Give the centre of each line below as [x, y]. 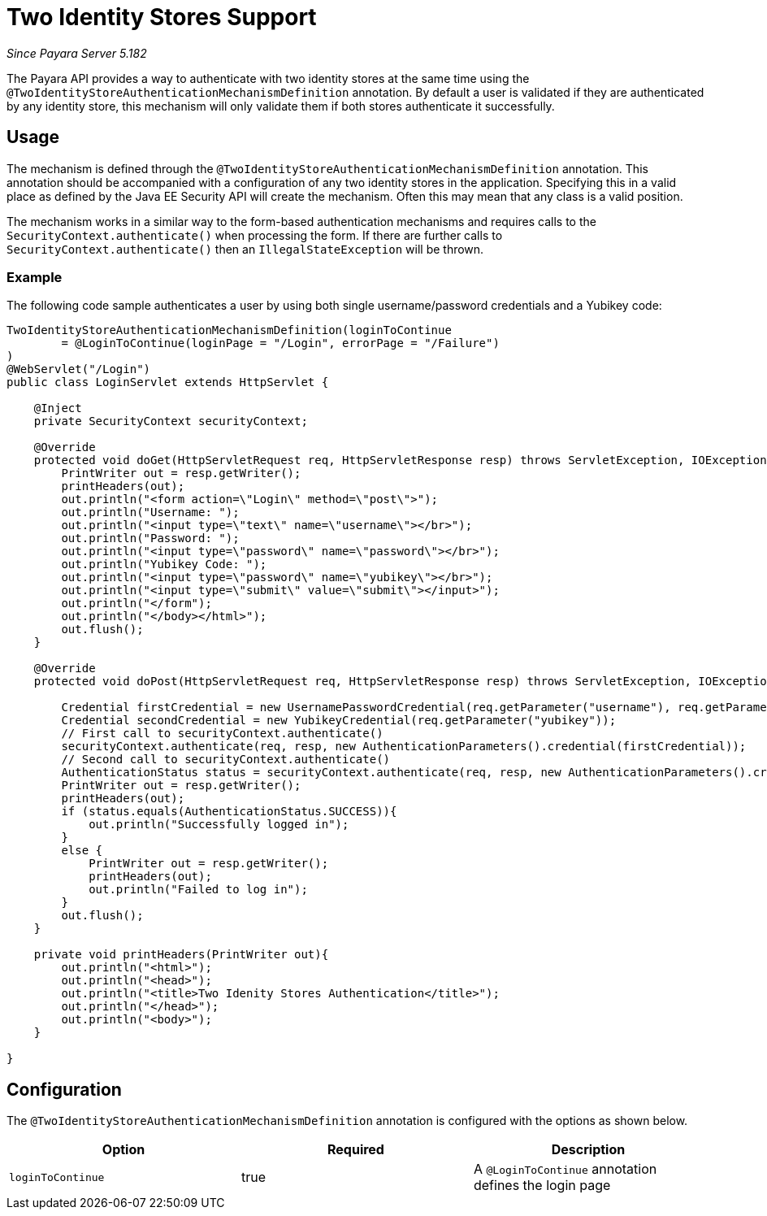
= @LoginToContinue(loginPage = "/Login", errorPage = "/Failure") [280, 343]
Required [355, 1150]
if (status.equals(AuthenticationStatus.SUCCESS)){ [229, 812]
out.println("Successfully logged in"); [219, 825]
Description [588, 1150]
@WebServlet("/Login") [79, 369]
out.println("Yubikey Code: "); [164, 565]
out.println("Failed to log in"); [198, 890]
